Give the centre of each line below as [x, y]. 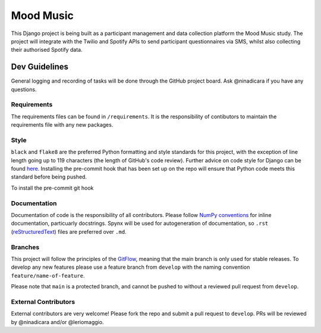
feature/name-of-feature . [48, 275]
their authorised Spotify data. [47, 50]
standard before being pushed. [49, 177]
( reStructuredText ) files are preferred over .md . [69, 231]
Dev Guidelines [40, 67]
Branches [25, 247]
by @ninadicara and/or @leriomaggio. [57, 322]
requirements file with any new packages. [62, 125]
